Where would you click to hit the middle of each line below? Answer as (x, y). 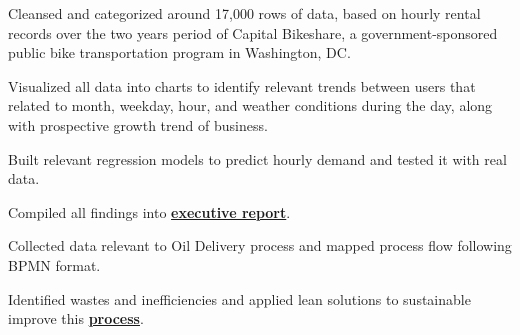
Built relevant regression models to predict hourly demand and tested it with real (257, 158)
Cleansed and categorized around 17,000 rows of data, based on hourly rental (244, 13)
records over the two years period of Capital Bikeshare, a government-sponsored (253, 32)
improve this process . (76, 318)
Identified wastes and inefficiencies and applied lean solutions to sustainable (239, 298)
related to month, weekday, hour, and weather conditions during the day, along (250, 105)
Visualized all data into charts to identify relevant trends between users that (242, 85)
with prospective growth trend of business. (138, 124)
